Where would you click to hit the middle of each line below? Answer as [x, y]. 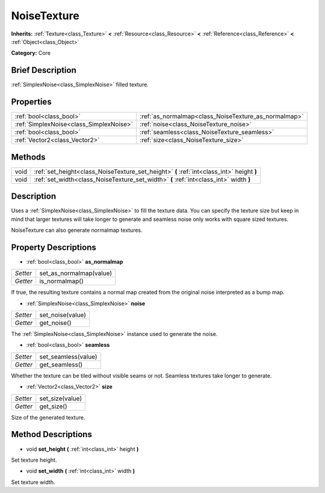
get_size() [53, 406]
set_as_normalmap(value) [76, 273]
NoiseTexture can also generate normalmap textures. [77, 230]
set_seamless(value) [68, 356]
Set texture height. [34, 460]
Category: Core [31, 53]
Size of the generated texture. [48, 417]
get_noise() [55, 323]
